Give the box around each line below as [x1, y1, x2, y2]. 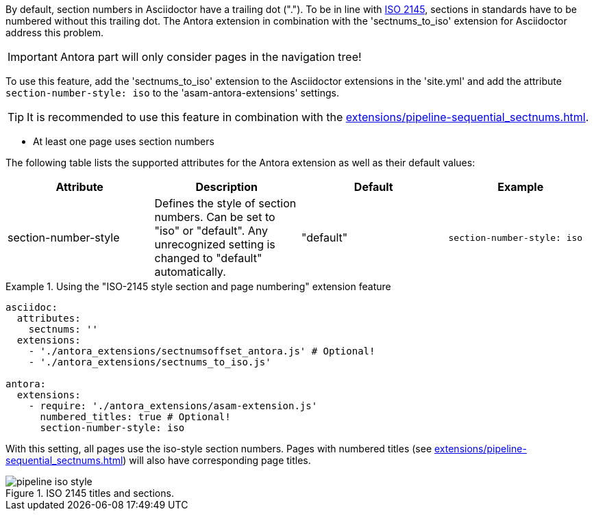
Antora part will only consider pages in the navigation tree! [60, 50, 362, 64]
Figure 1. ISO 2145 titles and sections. [5, 487, 174, 499]
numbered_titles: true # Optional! [40, 411, 231, 422]
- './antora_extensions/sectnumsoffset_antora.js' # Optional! [28, 346, 375, 357]
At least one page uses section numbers [33, 136, 214, 147]
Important [8, 50, 58, 64]
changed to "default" [154, 251, 262, 265]
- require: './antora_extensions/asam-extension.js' [28, 400, 318, 411]
